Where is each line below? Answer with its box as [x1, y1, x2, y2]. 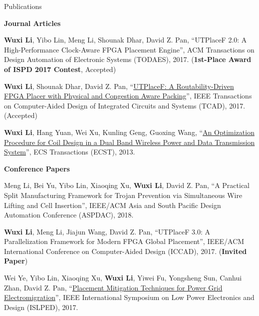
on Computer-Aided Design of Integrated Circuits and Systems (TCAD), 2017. [4, 100, 246, 110]
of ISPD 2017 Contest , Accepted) [4, 63, 116, 74]
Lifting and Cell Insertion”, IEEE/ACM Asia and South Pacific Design [4, 199, 221, 210]
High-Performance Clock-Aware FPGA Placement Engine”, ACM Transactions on [4, 44, 255, 54]
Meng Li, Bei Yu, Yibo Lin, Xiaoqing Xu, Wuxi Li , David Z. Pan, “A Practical [4, 180, 250, 190]
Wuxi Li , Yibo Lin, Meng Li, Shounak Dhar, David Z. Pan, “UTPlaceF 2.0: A [4, 34, 247, 45]
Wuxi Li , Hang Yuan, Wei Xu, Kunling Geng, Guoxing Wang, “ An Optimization [4, 126, 255, 137]
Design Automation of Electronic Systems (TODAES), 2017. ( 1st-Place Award [4, 54, 252, 64]
